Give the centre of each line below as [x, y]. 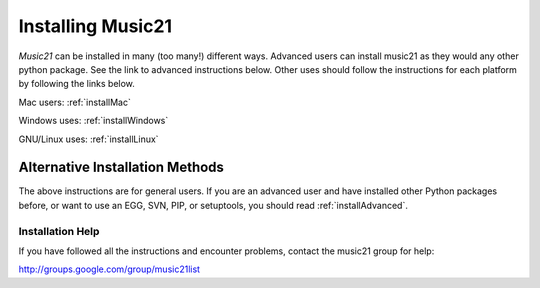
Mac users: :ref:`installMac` [75, 102]
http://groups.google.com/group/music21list [109, 269]
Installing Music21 [95, 26]
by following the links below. [76, 84]
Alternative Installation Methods [121, 167]
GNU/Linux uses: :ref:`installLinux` [88, 139]
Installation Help [59, 231]
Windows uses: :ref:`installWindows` [93, 121]
